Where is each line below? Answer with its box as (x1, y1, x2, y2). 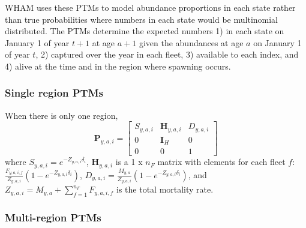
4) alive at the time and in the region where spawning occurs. (5, 59, 231, 72)
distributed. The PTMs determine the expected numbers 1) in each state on (5, 25, 284, 37)
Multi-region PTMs (5, 209, 101, 224)
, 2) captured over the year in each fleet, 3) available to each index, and (35, 48, 299, 61)
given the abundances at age (139, 36, 244, 49)
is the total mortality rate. (116, 183, 214, 196)
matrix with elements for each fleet (157, 155, 286, 168)
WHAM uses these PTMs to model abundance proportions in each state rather (5, 1, 296, 13)
